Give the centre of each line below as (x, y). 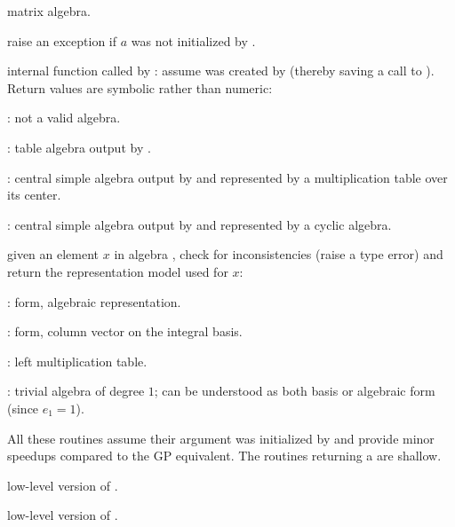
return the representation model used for (118, 271)
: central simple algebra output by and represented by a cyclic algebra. (200, 224)
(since (23, 408)
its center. (34, 195)
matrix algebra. (49, 11)
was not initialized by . (193, 40)
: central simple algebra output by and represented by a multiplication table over (227, 177)
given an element (53, 254)
